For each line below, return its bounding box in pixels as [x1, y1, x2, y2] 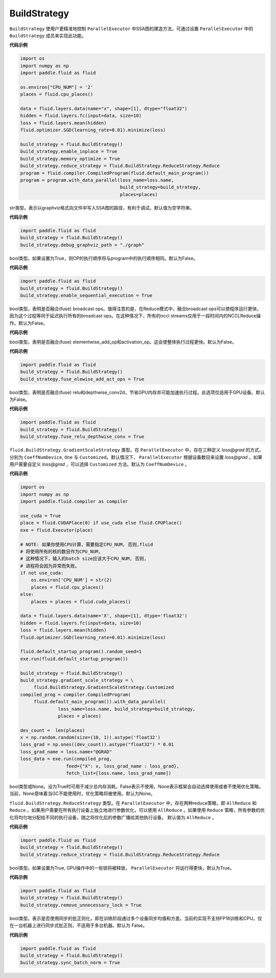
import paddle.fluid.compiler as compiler [20, 499, 128, 504]
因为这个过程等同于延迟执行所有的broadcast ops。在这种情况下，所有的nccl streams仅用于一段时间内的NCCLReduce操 [9, 313, 261, 319]
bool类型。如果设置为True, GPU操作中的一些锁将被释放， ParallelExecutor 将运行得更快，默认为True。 [9, 865, 235, 871]
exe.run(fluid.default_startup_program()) [20, 656, 128, 662]
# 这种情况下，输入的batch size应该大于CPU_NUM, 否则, [20, 556, 147, 562]
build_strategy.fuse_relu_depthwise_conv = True [20, 434, 145, 439]
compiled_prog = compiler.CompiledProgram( [20, 691, 131, 697]
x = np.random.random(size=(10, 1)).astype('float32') [20, 735, 160, 740]
